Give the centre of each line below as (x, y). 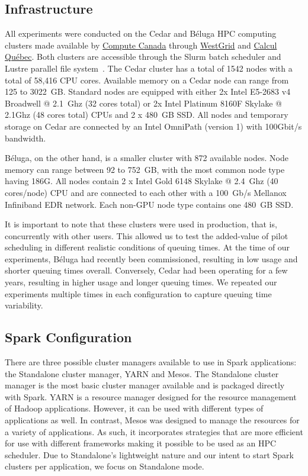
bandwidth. (25, 138)
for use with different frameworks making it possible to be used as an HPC (141, 443)
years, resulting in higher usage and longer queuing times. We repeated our (141, 282)
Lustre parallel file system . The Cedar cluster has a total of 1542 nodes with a (149, 68)
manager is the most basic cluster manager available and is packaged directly (145, 385)
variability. (24, 305)
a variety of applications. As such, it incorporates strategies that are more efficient (154, 431)
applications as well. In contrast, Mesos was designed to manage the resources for (152, 420)
